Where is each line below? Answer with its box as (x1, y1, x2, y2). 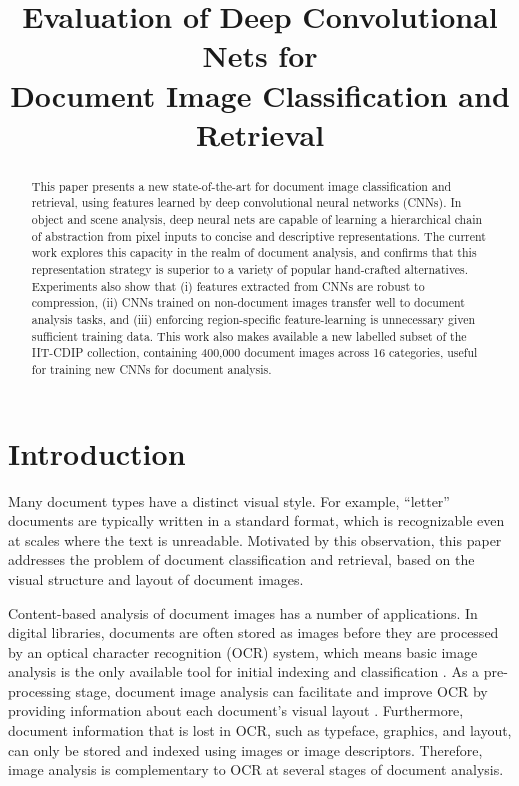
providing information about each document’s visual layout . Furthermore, (8, 700, 464, 721)
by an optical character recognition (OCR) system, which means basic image (8, 641, 478, 662)
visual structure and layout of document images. (8, 568, 304, 589)
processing (8, 680, 71, 701)
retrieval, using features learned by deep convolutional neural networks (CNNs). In (31, 194, 462, 211)
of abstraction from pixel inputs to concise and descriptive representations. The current (31, 227, 486, 244)
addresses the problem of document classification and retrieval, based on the (8, 549, 475, 570)
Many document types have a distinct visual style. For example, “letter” (8, 490, 450, 511)
